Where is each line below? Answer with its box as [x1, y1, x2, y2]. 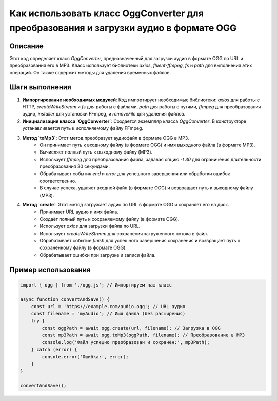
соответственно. [39, 178, 76, 184]
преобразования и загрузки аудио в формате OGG [9, 22, 237, 33]
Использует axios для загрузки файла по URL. [39, 223, 141, 230]
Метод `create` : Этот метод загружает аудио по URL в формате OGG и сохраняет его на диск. [22, 202, 229, 208]
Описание [9, 42, 44, 50]
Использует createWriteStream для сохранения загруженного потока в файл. [39, 230, 208, 236]
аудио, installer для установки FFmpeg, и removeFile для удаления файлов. [22, 111, 186, 117]
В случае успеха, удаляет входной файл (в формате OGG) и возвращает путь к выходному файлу [39, 185, 253, 191]
